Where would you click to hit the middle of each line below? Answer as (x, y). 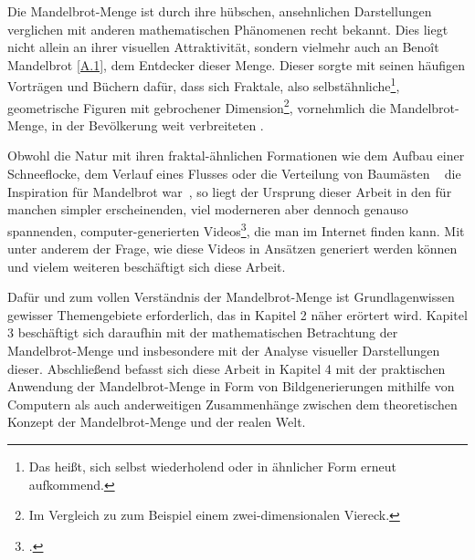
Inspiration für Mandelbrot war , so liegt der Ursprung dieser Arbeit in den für (230, 191)
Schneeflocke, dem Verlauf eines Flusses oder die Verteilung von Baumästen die (234, 174)
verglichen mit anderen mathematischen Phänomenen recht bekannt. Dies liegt (228, 29)
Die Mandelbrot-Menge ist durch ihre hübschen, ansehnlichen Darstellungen (220, 11)
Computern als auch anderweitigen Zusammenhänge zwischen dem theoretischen (232, 404)
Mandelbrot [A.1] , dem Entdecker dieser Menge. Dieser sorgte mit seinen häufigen (237, 64)
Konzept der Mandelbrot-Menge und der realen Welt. (157, 422)
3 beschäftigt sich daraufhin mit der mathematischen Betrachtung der (203, 332)
